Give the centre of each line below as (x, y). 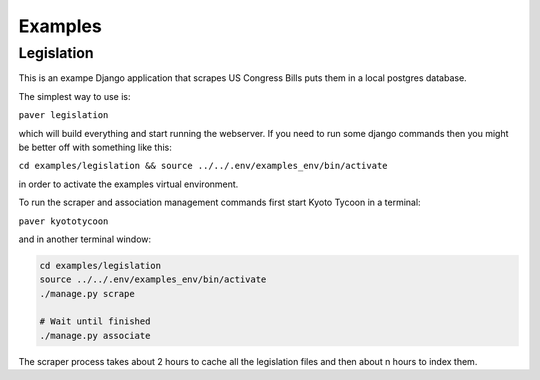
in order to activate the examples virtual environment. (128, 184)
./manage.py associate (95, 335)
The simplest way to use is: (74, 96)
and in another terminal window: (85, 239)
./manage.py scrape (87, 293)
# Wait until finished (95, 321)
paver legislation (63, 115)
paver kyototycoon (63, 221)
